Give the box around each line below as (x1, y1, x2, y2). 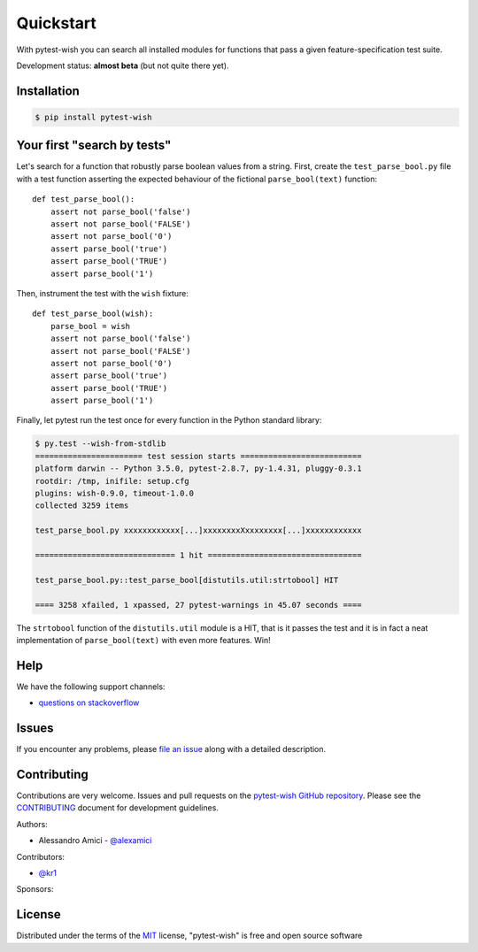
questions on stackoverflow (38, 697, 140, 708)
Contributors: (16, 851, 66, 862)
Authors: (16, 818, 48, 829)
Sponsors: (16, 884, 54, 894)
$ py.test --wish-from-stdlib (35, 439, 166, 449)
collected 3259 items (35, 501, 129, 511)
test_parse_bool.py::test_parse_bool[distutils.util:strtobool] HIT (35, 575, 339, 585)
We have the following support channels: (16, 681, 166, 692)
